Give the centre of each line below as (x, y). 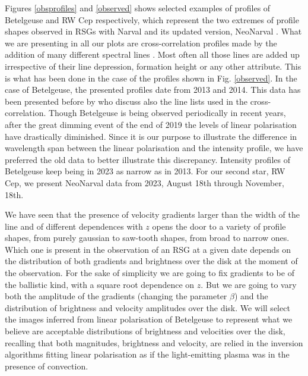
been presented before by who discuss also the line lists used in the (126, 101)
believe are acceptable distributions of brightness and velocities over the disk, (145, 331)
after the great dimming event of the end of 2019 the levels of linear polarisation (151, 124)
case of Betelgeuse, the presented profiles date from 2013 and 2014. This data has (153, 90)
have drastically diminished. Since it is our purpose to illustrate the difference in (151, 136)
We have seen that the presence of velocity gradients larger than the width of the (152, 214)
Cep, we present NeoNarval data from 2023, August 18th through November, (145, 182)
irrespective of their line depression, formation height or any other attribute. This (153, 66)
